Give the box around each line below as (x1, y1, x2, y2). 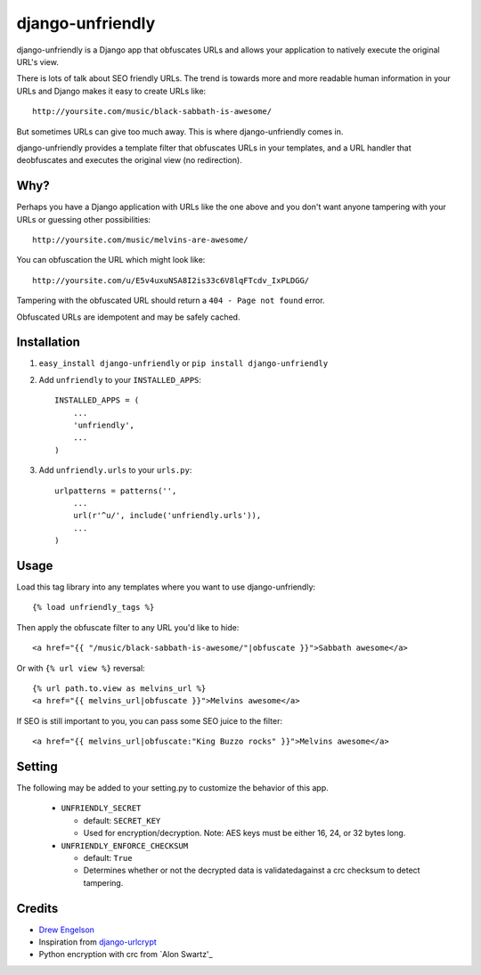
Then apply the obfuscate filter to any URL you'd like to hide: (16, 622, 240, 632)
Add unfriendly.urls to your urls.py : (38, 465, 192, 475)
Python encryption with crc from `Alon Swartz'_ (38, 949, 213, 960)
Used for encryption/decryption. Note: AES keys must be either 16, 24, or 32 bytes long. (83, 828, 406, 839)
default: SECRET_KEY (83, 815, 161, 825)
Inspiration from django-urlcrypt (38, 937, 158, 947)
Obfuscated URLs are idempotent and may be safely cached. (16, 312, 240, 322)
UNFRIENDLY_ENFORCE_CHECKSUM (61, 841, 189, 850)
